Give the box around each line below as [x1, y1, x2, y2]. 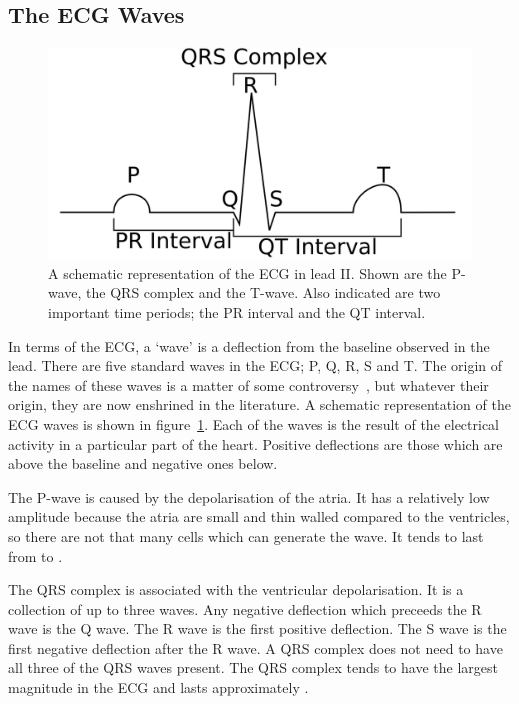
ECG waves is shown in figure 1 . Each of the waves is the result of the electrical [8, 413, 499, 434]
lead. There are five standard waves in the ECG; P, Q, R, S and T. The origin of [8, 355, 503, 376]
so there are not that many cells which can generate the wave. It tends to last [8, 525, 484, 546]
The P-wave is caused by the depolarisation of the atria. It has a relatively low [8, 486, 490, 507]
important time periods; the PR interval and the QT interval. [48, 301, 426, 322]
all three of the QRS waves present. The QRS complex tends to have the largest [8, 657, 498, 678]
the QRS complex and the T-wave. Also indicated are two [86, 282, 441, 303]
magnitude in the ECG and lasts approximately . [8, 677, 309, 698]
